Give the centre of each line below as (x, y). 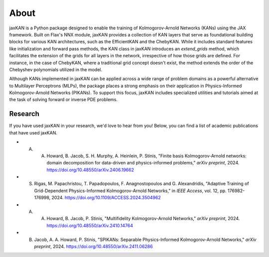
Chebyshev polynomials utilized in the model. (56, 69)
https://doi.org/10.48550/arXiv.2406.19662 (90, 170)
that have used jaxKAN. (33, 132)
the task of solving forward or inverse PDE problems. (64, 100)
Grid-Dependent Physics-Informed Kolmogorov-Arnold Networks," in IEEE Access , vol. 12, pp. (130, 191)
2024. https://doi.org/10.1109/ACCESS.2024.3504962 (106, 198)
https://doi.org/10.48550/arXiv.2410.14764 (90, 225)
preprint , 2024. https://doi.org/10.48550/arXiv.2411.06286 (93, 246)
